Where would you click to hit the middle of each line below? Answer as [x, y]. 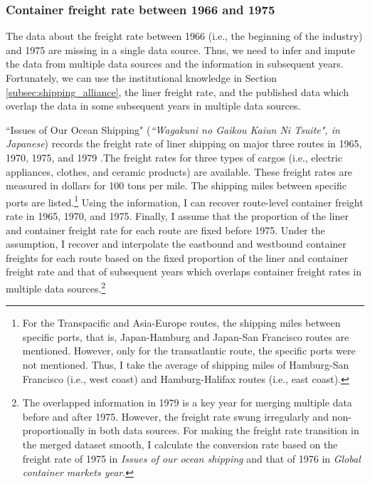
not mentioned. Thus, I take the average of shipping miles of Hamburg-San [186, 364]
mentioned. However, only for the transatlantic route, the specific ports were [189, 351]
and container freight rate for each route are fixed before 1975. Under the [165, 230]
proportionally [54, 430]
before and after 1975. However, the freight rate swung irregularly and [175, 416]
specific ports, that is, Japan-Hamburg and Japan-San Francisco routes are [186, 336]
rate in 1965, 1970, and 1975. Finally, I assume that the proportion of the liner [177, 216]
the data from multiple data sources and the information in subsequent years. [175, 64]
